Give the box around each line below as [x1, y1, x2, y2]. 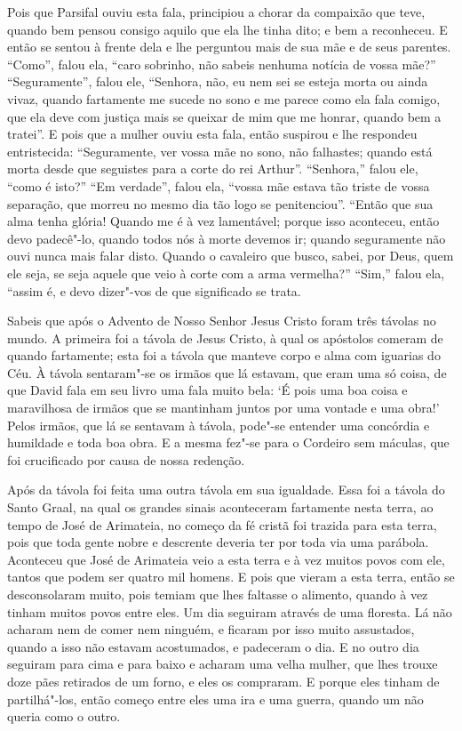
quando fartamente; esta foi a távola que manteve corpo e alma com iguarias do [7, 346, 441, 365]
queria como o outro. [7, 707, 121, 726]
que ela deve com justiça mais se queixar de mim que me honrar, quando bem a [7, 107, 442, 125]
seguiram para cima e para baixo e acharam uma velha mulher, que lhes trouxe [7, 655, 438, 673]
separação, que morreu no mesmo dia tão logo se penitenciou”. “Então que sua [7, 194, 434, 213]
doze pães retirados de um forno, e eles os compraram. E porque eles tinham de [7, 671, 440, 690]
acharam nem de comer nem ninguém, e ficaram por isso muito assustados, [7, 620, 415, 639]
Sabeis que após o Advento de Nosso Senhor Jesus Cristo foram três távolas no [7, 311, 436, 330]
